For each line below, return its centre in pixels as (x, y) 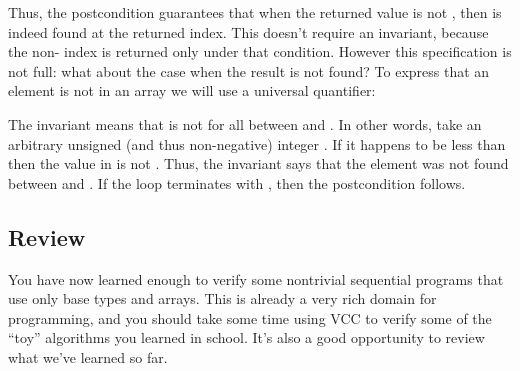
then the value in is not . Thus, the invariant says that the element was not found (258, 163)
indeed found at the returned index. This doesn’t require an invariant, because (248, 31)
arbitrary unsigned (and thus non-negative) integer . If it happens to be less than (257, 143)
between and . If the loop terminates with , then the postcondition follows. (237, 182)
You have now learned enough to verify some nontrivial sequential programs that (256, 278)
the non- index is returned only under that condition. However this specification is (260, 51)
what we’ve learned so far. (88, 356)
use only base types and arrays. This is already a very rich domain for (222, 298)
